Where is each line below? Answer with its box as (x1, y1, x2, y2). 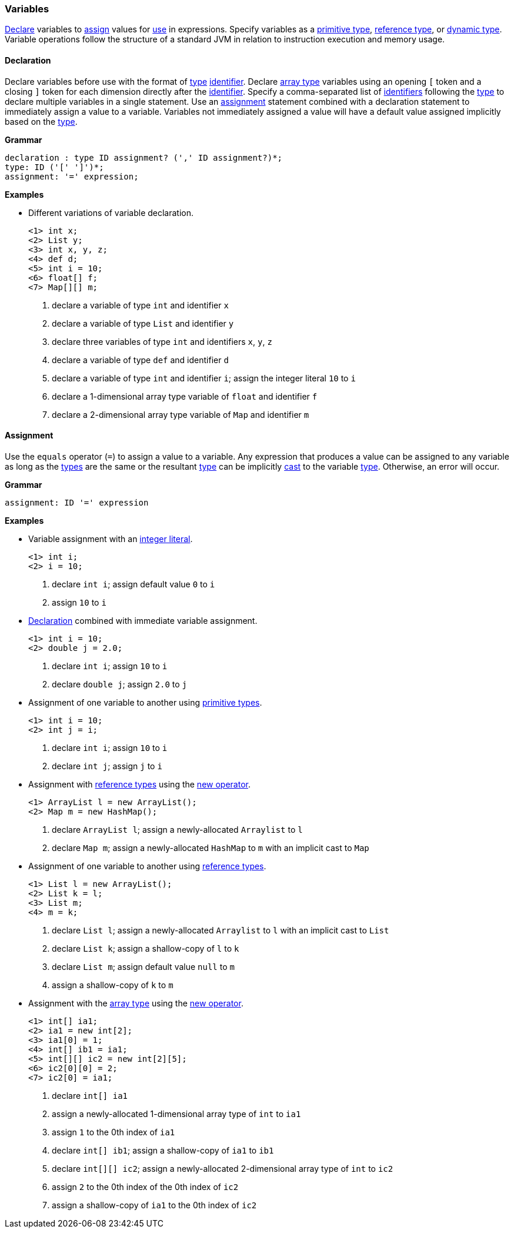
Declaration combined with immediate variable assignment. (28, 615, 258, 626)
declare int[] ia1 (52, 1090, 128, 1101)
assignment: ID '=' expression (5, 497, 149, 507)
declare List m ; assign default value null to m (52, 961, 235, 972)
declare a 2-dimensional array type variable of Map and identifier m (52, 409, 309, 420)
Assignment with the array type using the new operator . (28, 998, 243, 1008)
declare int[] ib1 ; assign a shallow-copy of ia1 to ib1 (52, 1145, 274, 1155)
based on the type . (5, 116, 78, 127)
